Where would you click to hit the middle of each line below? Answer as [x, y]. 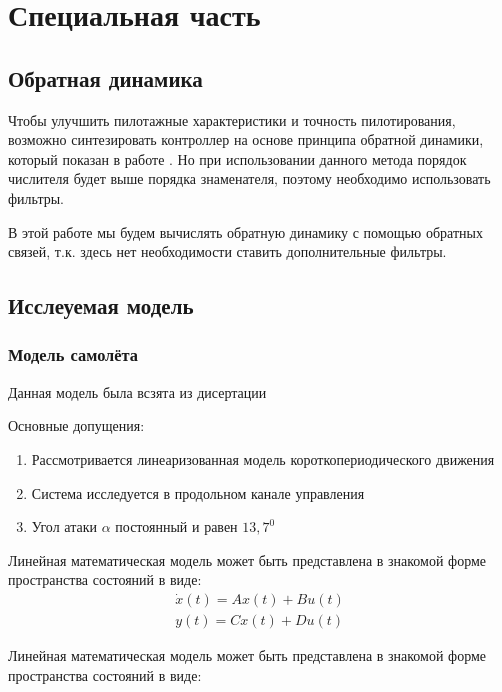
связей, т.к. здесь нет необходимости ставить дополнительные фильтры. [227, 251]
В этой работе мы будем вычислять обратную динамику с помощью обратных [245, 231]
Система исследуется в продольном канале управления [198, 492]
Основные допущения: [76, 425]
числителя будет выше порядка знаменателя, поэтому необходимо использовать [249, 178]
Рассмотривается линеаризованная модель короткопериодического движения [263, 458]
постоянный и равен [176, 526]
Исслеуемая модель [101, 305]
